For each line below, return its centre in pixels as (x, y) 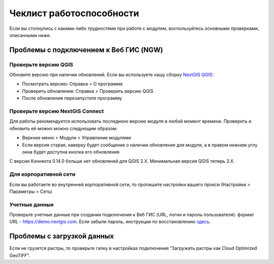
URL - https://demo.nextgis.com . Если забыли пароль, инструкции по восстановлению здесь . (110, 222)
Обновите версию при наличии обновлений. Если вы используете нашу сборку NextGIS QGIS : (112, 75)
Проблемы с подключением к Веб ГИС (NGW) (86, 50)
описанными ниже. (30, 35)
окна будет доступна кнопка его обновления (71, 152)
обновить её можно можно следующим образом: (63, 128)
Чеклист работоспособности (74, 13)
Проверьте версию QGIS (41, 64)
